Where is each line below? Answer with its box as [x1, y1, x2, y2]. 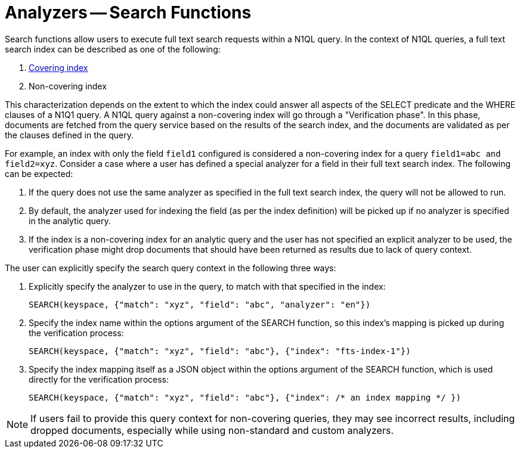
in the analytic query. [29, 215, 111, 226]
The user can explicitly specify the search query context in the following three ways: [5, 262, 336, 273]
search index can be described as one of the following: [5, 44, 221, 54]
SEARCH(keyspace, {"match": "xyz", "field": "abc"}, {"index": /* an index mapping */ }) [29, 392, 461, 402]
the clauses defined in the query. [5, 129, 134, 140]
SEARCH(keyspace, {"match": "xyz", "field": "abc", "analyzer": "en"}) [29, 299, 371, 309]
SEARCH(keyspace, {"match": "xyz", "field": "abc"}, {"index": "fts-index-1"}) [29, 346, 411, 356]
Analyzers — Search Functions [5, 2, 252, 23]
